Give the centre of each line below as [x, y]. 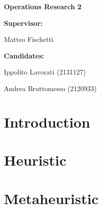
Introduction [47, 122]
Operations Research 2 [43, 6]
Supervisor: [23, 23]
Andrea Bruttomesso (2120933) [50, 88]
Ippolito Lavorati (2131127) [45, 72]
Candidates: [24, 55]
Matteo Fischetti [29, 39]
